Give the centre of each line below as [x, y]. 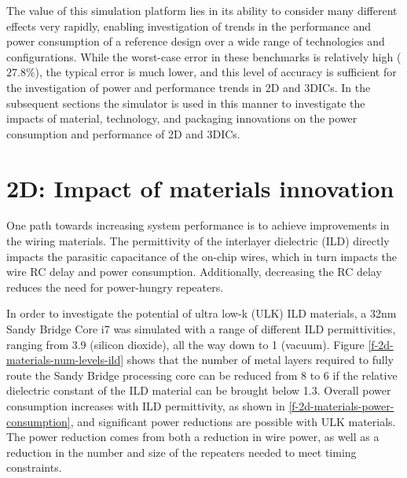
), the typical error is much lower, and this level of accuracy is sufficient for [216, 72]
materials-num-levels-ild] [65, 360]
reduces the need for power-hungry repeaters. [115, 287]
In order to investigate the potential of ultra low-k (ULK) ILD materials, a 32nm [202, 313]
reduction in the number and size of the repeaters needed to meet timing [181, 452]
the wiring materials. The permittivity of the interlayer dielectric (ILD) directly [198, 241]
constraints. [34, 467]
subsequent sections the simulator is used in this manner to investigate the [186, 103]
